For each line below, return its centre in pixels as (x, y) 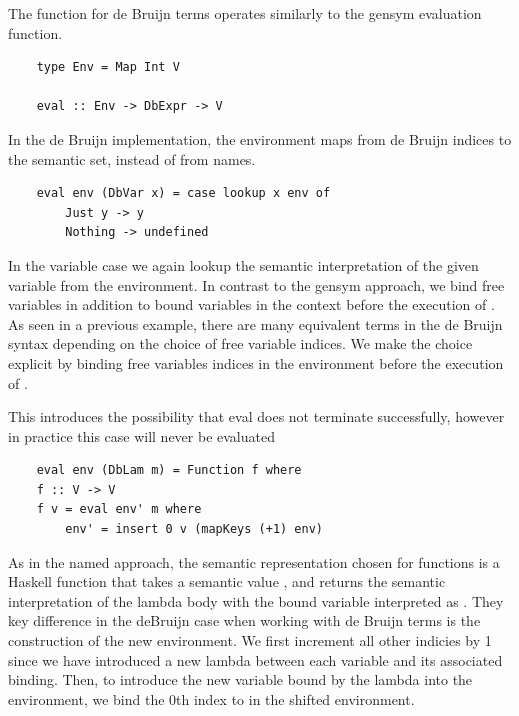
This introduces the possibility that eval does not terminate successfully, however (256, 416)
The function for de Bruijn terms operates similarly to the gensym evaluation (245, 13)
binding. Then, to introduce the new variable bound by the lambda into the (240, 679)
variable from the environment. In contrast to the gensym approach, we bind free (256, 284)
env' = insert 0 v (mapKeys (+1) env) (194, 529)
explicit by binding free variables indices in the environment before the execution (256, 362)
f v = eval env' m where (119, 509)
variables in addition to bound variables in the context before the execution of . (251, 304)
